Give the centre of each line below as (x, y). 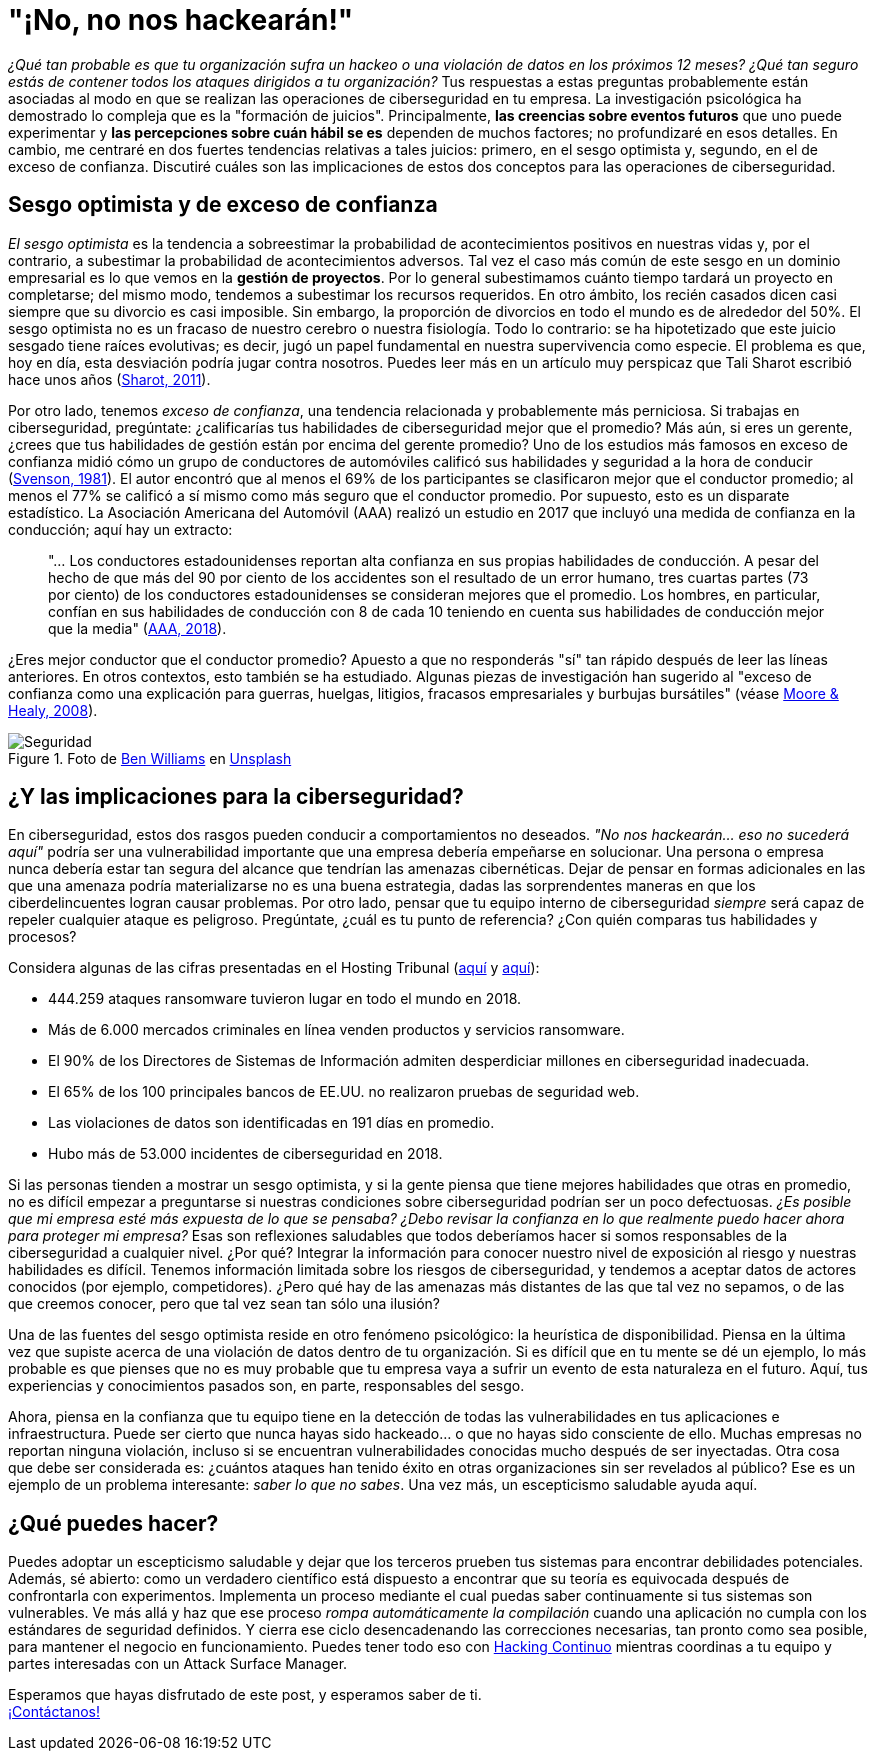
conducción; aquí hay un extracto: (120, 529)
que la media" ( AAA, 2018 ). (137, 628)
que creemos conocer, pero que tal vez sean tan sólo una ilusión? (224, 1304)
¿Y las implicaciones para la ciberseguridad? (236, 797)
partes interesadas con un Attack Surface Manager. (178, 1664)
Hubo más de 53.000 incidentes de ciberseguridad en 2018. (245, 1154)
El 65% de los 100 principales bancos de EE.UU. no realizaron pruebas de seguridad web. (344, 1092)
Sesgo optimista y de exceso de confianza (223, 205)
